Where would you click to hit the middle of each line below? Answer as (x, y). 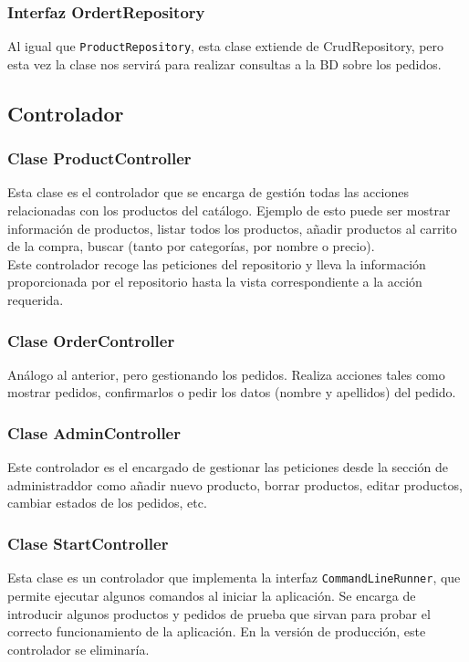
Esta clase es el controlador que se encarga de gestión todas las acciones (208, 192)
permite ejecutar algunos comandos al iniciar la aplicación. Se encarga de (212, 595)
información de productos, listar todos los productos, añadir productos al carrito (232, 228)
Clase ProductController (99, 158)
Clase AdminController (94, 432)
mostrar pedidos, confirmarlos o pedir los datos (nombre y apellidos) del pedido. (232, 392)
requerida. (36, 300)
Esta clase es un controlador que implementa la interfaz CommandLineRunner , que (234, 578)
